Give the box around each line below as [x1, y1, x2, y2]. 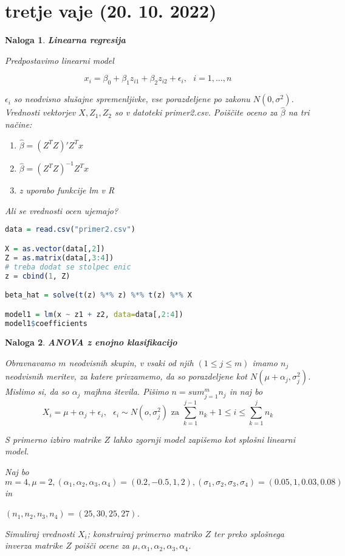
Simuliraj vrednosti [5, 527, 75, 540]
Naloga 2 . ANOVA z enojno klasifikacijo [5, 336, 177, 349]
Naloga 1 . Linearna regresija [5, 33, 126, 46]
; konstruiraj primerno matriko [87, 527, 202, 540]
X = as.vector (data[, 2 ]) [5, 244, 105, 253]
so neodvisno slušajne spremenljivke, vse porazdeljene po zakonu [13, 92, 250, 105]
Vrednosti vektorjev [5, 106, 76, 119]
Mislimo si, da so [5, 385, 69, 398]
